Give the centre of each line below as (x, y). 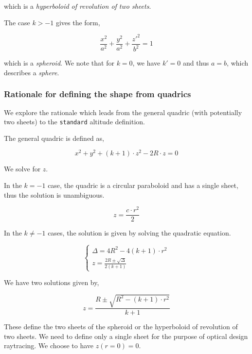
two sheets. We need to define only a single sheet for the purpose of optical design (126, 336)
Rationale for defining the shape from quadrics (98, 94)
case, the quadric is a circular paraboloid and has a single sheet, (143, 185)
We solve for (22, 169)
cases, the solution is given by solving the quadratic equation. (139, 233)
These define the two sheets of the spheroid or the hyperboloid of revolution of (121, 327)
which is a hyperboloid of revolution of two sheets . (78, 6)
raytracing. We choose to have (49, 346)
